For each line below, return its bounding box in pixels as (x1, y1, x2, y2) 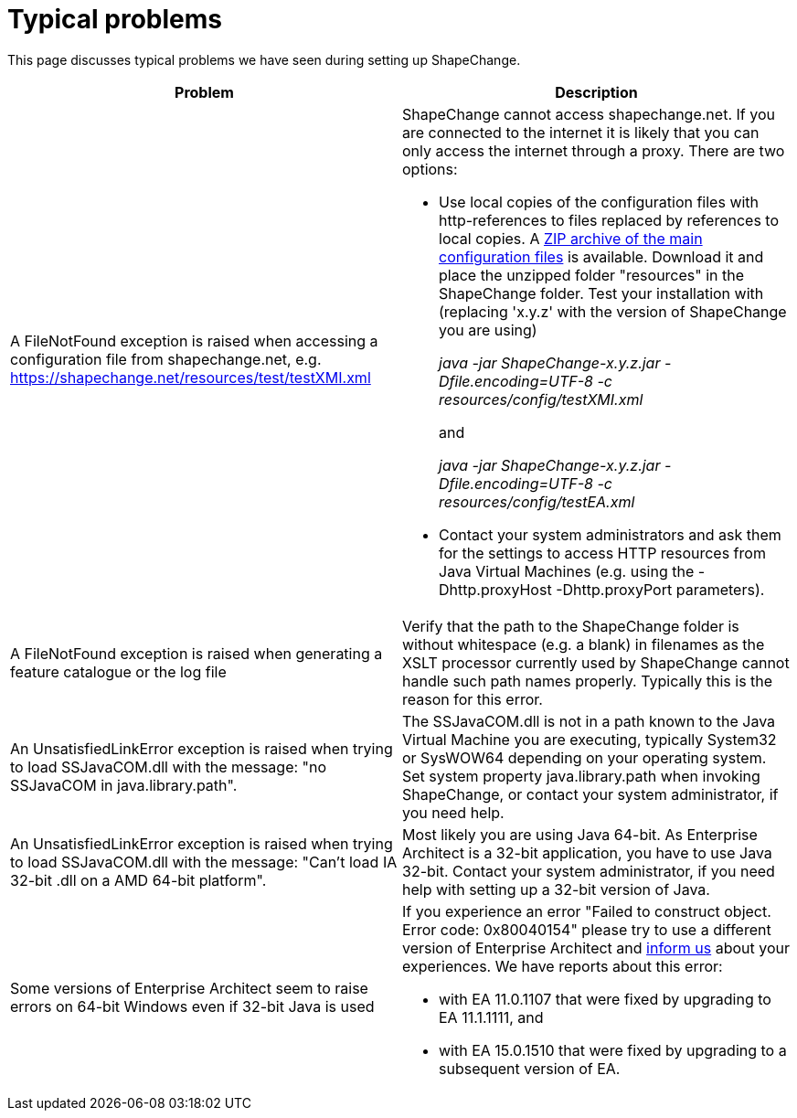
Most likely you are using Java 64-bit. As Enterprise (402, 825, 758, 844)
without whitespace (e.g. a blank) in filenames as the (402, 634, 765, 654)
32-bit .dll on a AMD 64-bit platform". (10, 870, 267, 889)
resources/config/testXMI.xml (439, 389, 643, 409)
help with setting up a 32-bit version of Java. (402, 879, 710, 899)
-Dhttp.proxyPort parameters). (556, 580, 765, 599)
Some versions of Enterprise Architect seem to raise (10, 978, 368, 997)
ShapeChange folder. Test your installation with (439, 283, 764, 303)
